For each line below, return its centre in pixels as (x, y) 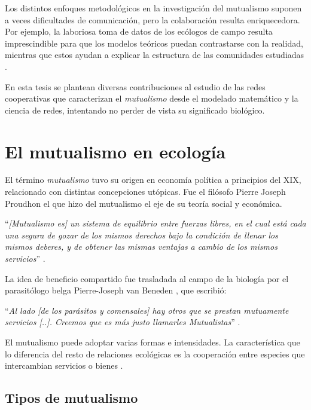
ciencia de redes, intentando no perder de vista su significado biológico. (135, 110)
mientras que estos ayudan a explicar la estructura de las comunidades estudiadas (155, 55)
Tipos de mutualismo (71, 398)
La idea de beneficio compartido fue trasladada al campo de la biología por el (147, 278)
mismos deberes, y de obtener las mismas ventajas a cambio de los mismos (141, 247)
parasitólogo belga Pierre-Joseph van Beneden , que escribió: (116, 290)
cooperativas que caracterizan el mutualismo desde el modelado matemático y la (152, 98)
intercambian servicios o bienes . (64, 365)
